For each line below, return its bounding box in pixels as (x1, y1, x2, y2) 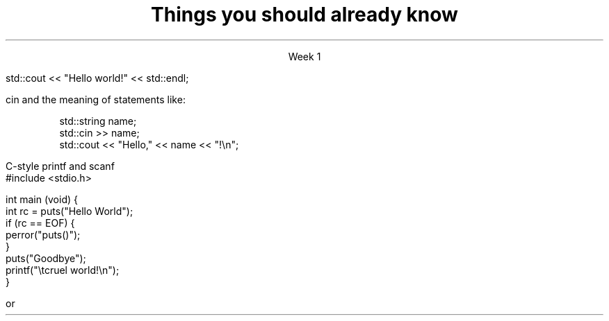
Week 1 (288, 50, 321, 62)
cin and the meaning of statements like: (6, 93, 186, 105)
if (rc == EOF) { (6, 216, 75, 229)
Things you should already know (151, 3, 458, 26)
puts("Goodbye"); (6, 252, 86, 264)
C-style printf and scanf (6, 159, 115, 172)
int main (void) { (6, 193, 78, 205)
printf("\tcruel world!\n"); (6, 263, 120, 276)
